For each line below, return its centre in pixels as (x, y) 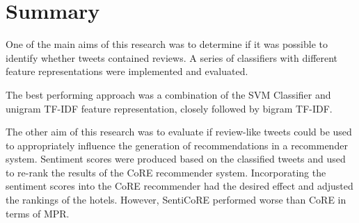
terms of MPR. (38, 213)
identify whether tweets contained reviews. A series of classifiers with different (172, 57)
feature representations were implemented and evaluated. (127, 71)
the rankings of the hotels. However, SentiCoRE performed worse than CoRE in (176, 200)
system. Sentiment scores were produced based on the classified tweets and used (176, 159)
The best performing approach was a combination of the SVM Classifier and (168, 94)
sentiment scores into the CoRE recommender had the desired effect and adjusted (179, 186)
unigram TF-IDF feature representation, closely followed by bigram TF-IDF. (169, 108)
